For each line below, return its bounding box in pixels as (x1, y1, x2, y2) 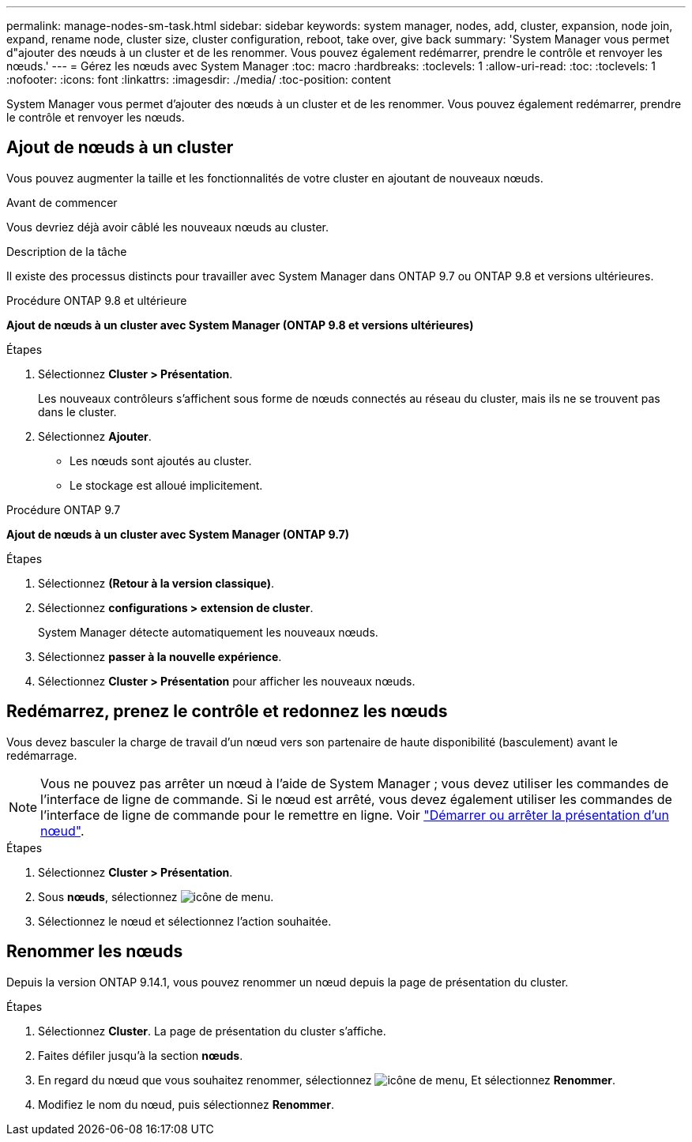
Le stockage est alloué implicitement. (70, 478, 263, 492)
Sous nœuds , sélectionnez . (38, 889, 274, 903)
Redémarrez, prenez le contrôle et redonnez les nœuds (6, 701, 448, 722)
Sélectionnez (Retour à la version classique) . (38, 576, 274, 590)
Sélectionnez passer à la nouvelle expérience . (38, 649, 282, 663)
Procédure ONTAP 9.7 (6, 502, 121, 517)
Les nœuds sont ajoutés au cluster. (70, 453, 252, 468)
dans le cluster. (38, 404, 117, 419)
